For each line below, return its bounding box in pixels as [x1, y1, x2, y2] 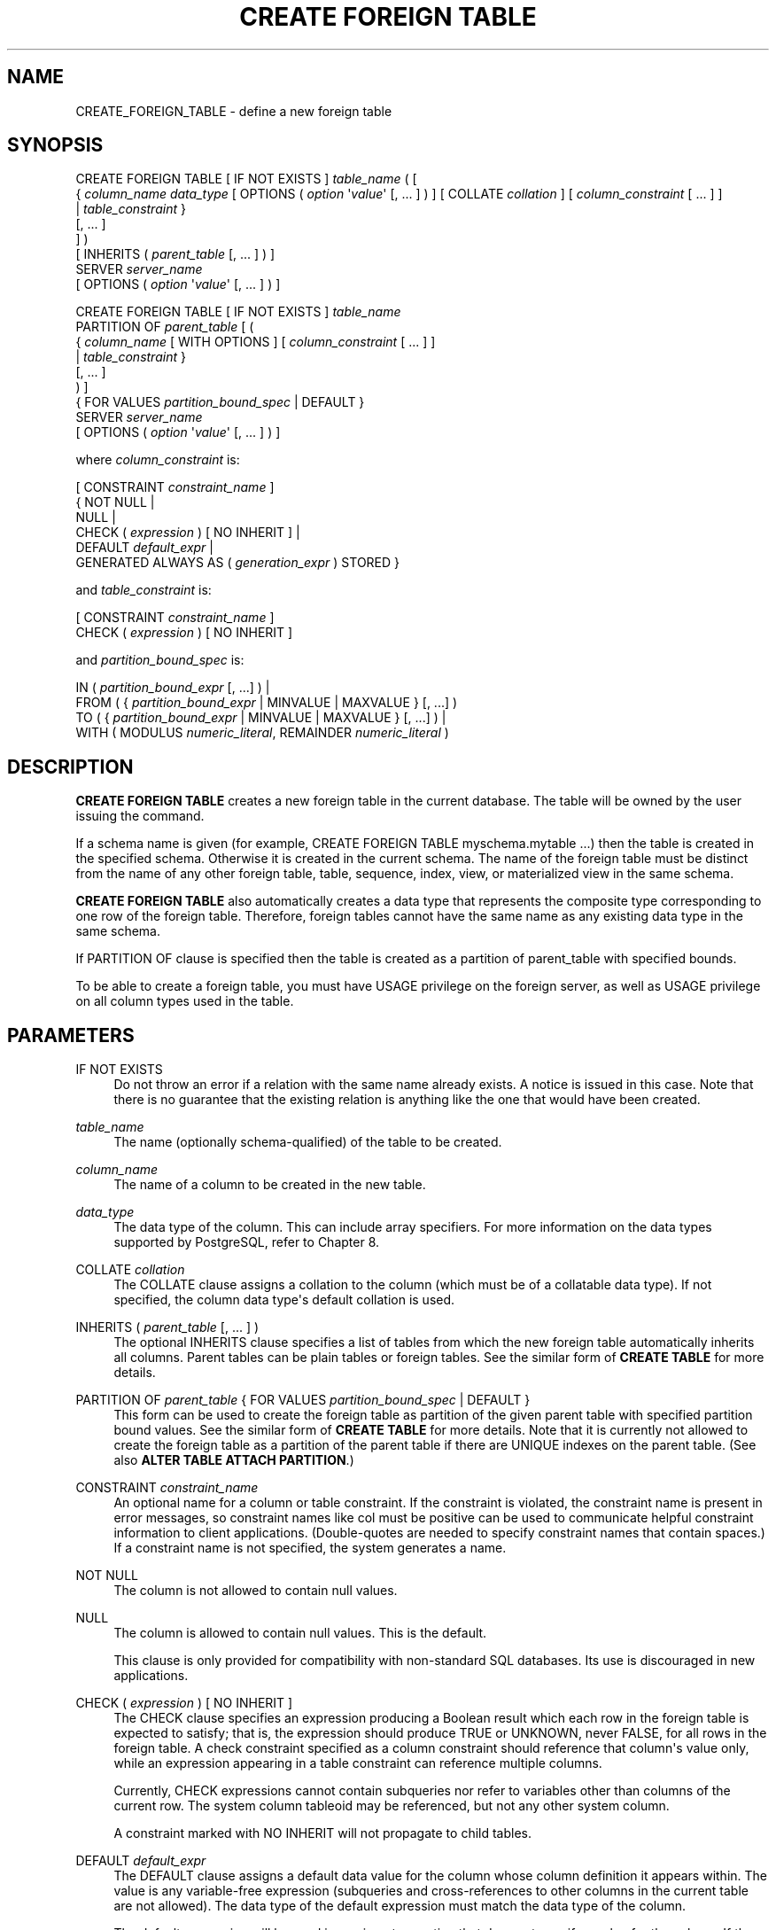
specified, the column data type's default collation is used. [113, 1292, 455, 1308]
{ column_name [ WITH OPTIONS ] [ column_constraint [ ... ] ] [75, 334, 436, 350]
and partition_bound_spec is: [75, 652, 244, 668]
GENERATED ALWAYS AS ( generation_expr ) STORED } [75, 555, 400, 571]
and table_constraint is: [75, 582, 212, 598]
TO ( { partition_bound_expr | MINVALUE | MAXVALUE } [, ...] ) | [75, 710, 446, 726]
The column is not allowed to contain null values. [113, 1583, 398, 1599]
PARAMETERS [7, 1023, 135, 1047]
